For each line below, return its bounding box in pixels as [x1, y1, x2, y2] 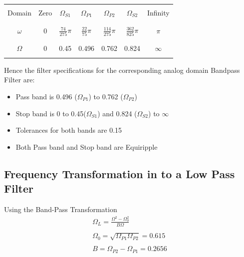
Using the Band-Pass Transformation [4, 204, 117, 214]
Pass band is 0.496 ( [15, 91, 77, 101]
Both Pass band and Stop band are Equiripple [15, 141, 158, 152]
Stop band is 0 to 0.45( [15, 108, 86, 118]
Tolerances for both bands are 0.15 [15, 125, 122, 135]
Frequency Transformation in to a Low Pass [4, 166, 235, 181]
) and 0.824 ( [97, 108, 137, 118]
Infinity [147, 7, 170, 17]
